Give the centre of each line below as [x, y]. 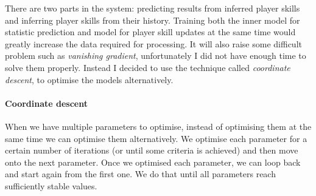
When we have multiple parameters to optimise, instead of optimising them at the [158, 126]
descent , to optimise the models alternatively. [89, 79]
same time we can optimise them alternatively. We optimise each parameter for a [156, 138]
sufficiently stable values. [51, 185]
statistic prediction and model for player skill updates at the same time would [150, 32]
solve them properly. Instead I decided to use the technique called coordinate [148, 67]
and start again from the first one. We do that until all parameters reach [140, 174]
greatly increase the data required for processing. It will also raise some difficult [153, 43]
